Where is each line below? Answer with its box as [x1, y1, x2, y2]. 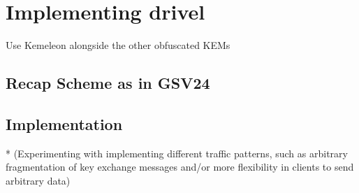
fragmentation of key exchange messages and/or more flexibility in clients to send [6, 159, 354, 174]
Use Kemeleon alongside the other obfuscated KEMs [6, 38, 230, 52]
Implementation [6, 113, 123, 134]
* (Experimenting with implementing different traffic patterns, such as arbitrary [6, 145, 348, 160]
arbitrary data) [6, 173, 71, 187]
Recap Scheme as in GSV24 [6, 72, 210, 94]
